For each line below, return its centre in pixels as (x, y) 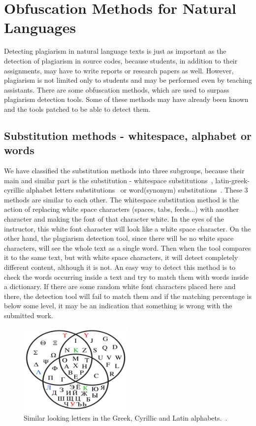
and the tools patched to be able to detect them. (77, 109)
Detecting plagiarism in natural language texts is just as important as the (115, 51)
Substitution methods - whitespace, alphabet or (128, 135)
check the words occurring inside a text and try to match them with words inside (127, 277)
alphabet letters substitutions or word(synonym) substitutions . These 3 (137, 190)
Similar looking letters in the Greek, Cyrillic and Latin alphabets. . (126, 418)
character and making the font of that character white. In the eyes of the (114, 219)
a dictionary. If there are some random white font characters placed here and (120, 286)
